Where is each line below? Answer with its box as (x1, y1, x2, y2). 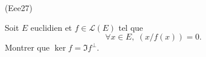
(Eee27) (5, 2, 32, 13)
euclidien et (30, 21, 72, 33)
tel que (118, 21, 143, 33)
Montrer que (5, 41, 50, 54)
